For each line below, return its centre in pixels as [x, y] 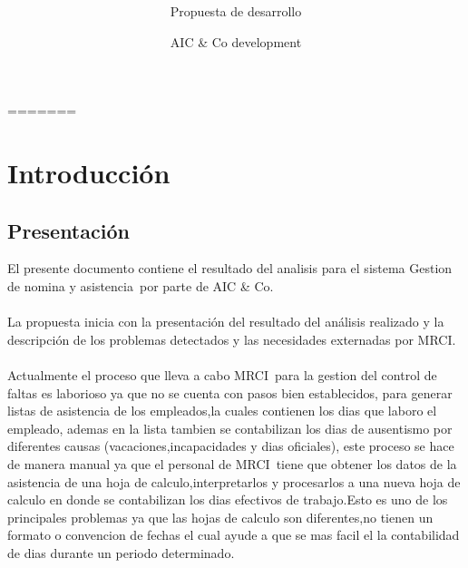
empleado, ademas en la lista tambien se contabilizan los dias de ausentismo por [230, 428]
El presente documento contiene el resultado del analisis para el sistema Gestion [230, 268]
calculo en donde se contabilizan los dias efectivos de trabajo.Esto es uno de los [228, 499]
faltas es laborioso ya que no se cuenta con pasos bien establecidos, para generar [230, 392]
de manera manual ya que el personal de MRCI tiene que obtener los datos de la [232, 464]
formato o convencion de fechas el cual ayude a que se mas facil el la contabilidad [234, 535]
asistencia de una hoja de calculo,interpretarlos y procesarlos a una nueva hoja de [234, 481]
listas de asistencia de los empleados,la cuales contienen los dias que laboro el [222, 411]
